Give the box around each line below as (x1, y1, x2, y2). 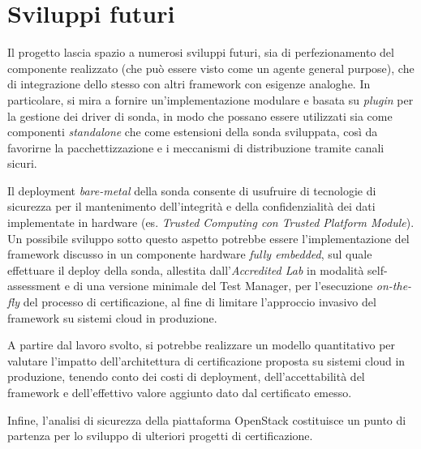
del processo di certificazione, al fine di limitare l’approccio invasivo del (23, 293, 376, 310)
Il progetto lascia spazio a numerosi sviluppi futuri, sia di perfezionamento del (7, 44, 394, 61)
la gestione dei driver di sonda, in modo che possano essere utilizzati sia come (7, 107, 393, 124)
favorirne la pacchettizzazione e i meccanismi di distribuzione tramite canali (7, 139, 384, 156)
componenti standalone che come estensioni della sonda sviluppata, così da (7, 123, 378, 140)
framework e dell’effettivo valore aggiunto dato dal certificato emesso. (7, 384, 352, 400)
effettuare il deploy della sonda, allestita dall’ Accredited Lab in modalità (7, 261, 364, 278)
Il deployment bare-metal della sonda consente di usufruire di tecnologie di (7, 182, 376, 199)
